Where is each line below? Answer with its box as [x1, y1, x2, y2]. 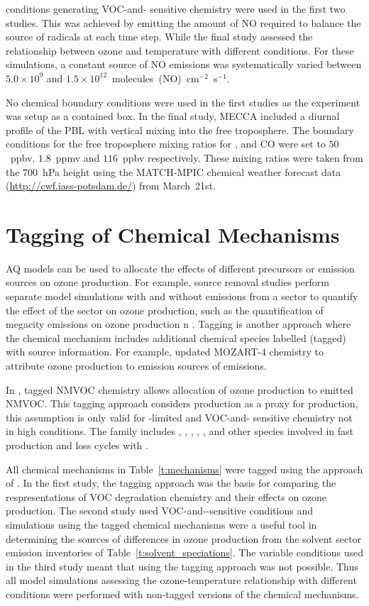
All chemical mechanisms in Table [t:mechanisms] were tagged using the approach [6, 461, 363, 476]
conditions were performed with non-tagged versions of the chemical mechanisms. [6, 586, 359, 601]
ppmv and [55, 150, 100, 165]
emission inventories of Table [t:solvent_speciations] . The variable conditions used [6, 545, 363, 560]
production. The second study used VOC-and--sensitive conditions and [6, 503, 313, 518]
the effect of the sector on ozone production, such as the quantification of [6, 302, 324, 317]
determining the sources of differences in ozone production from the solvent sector [6, 531, 362, 546]
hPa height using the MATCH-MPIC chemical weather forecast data [43, 164, 341, 179]
